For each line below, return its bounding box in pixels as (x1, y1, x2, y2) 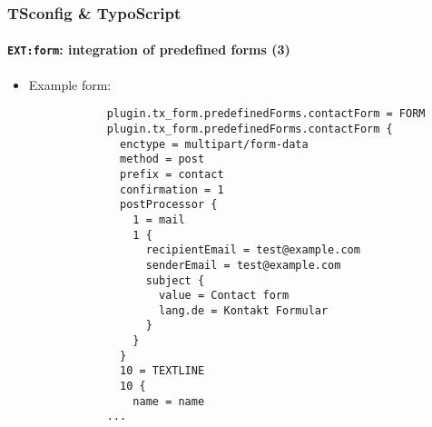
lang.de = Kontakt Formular (158, 303, 329, 317)
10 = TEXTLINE (120, 364, 205, 378)
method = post (120, 153, 205, 166)
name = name (133, 394, 205, 408)
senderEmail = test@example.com (145, 258, 341, 272)
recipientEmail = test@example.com (145, 243, 360, 257)
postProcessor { (120, 198, 218, 212)
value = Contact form (158, 289, 290, 303)
